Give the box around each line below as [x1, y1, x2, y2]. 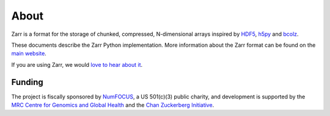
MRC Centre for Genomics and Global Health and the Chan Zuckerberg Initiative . [11, 101, 215, 109]
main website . [11, 50, 47, 57]
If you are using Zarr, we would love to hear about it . [11, 61, 143, 68]
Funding [11, 77, 44, 87]
